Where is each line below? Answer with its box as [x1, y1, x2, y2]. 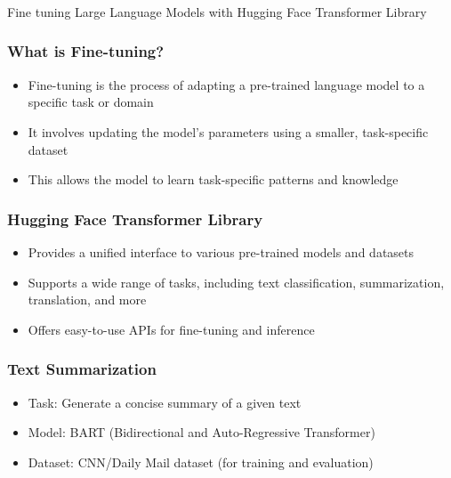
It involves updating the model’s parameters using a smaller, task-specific [28, 122, 429, 141]
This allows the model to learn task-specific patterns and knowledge [28, 170, 399, 189]
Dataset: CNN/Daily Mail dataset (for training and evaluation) [28, 452, 374, 471]
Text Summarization [7, 358, 157, 380]
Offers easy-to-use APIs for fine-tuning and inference [28, 320, 315, 338]
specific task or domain [28, 93, 154, 111]
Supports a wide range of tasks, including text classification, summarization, [28, 272, 445, 291]
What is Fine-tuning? [7, 40, 165, 62]
